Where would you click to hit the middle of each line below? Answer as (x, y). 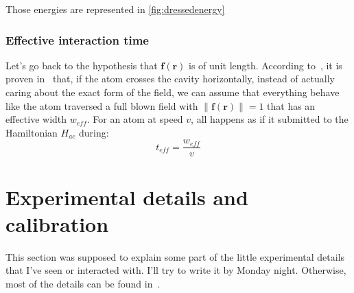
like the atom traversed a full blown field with (102, 105)
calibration (57, 223)
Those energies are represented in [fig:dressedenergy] (115, 9)
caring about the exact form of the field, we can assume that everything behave (173, 92)
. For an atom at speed (135, 119)
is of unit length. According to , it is (265, 65)
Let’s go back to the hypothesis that (82, 65)
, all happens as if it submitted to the (270, 119)
